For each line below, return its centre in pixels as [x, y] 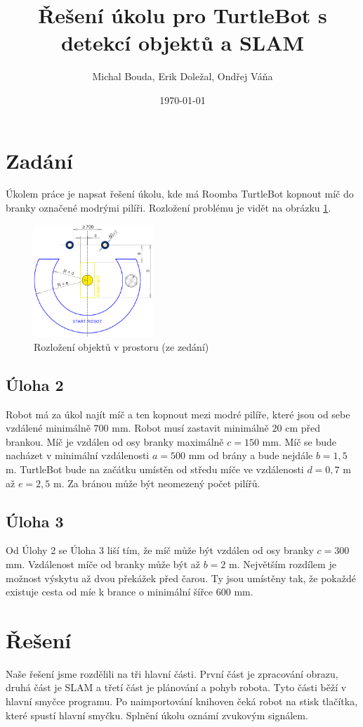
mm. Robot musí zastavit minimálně [190, 428]
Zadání [39, 160]
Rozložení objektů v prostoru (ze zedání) [121, 346]
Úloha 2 [35, 384]
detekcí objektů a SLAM [183, 43]
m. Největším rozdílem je [282, 564]
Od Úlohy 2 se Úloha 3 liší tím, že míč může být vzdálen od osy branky [160, 550]
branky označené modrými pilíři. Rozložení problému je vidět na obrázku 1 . [169, 208]
